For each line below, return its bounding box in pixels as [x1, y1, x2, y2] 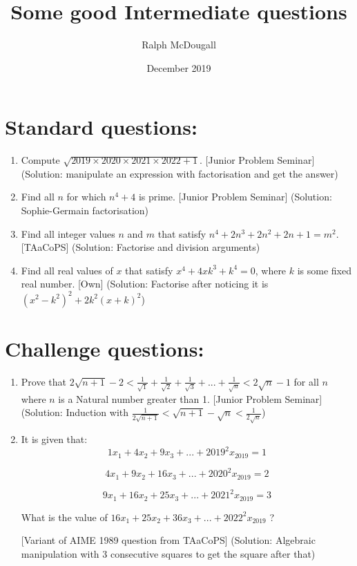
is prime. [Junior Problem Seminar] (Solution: [138, 189, 332, 204]
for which [66, 189, 106, 204]
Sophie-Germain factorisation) [21, 203, 149, 218]
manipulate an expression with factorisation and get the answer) [66, 166, 338, 180]
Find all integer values [21, 226, 115, 240]
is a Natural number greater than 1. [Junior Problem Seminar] [58, 391, 322, 406]
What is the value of [21, 509, 108, 524]
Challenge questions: [5, 334, 204, 362]
